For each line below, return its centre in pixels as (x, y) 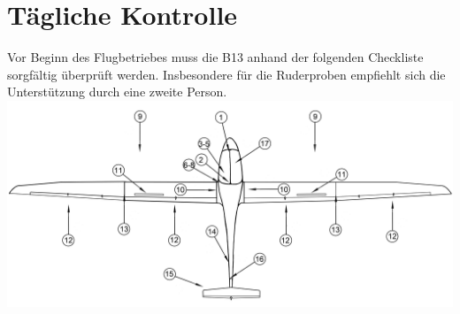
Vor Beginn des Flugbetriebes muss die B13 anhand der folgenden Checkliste (215, 57)
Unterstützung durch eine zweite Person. (117, 92)
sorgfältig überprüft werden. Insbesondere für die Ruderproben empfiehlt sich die (226, 74)
